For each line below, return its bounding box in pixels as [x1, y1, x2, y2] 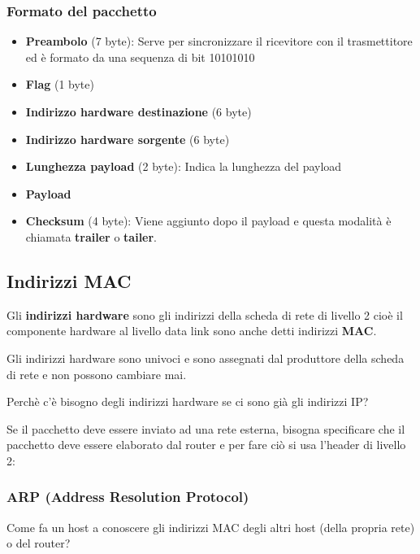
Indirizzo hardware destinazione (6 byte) [25, 103, 252, 120]
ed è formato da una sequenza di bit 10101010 [25, 48, 255, 65]
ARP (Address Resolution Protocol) [6, 486, 249, 507]
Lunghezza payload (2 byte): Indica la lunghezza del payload [25, 158, 342, 175]
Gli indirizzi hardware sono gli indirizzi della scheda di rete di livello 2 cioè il [6, 306, 403, 323]
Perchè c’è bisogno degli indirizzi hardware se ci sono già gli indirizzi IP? [6, 393, 369, 410]
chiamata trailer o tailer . [25, 228, 158, 245]
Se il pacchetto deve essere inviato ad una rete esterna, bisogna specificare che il [6, 420, 405, 437]
